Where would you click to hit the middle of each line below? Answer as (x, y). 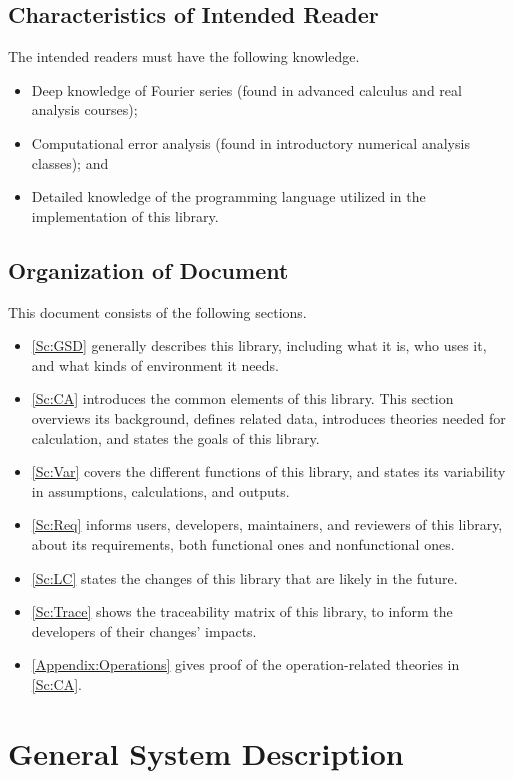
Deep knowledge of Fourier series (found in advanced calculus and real (246, 89)
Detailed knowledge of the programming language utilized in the (228, 196)
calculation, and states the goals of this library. (175, 437)
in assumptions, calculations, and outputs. (160, 490)
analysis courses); (84, 109)
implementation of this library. (125, 215)
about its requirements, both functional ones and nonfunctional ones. (243, 543)
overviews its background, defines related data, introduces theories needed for (268, 417)
